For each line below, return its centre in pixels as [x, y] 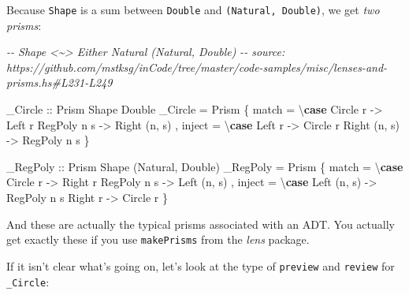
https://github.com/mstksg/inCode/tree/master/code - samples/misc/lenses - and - [197, 67]
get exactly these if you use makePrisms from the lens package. [158, 239]
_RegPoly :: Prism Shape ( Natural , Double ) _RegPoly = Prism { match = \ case [205, 166]
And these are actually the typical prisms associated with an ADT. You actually [201, 224]
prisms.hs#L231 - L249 [59, 82]
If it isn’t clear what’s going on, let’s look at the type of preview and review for [201, 265]
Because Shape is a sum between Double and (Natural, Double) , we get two [193, 9]
